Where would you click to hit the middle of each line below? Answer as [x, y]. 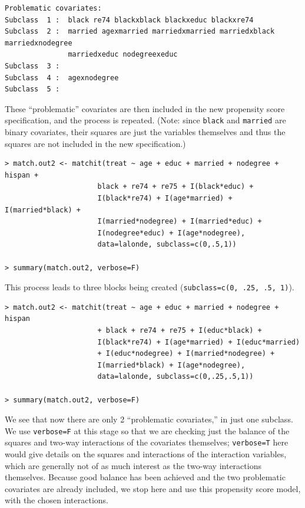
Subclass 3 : [32, 66]
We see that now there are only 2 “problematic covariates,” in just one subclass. [149, 419]
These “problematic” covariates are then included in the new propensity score [145, 108]
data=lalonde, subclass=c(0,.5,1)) [167, 245]
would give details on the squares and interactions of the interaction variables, [146, 454]
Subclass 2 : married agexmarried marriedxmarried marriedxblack [140, 32]
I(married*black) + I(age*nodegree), [171, 365]
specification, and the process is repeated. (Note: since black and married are [145, 120]
